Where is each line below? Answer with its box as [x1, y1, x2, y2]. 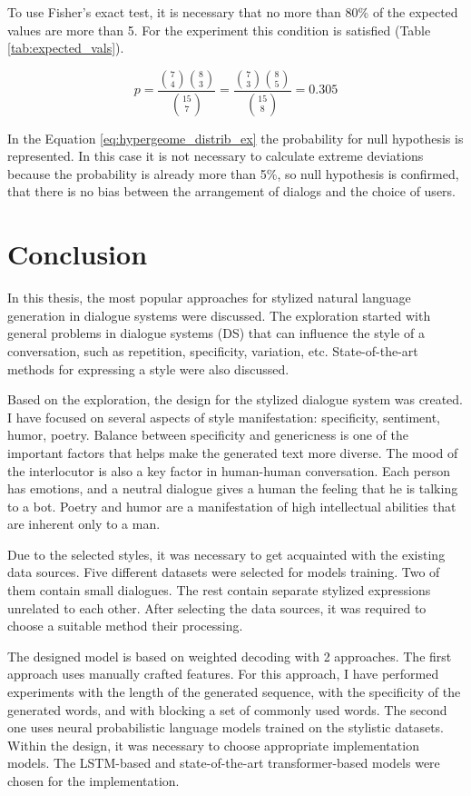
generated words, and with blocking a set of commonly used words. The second [7, 700, 447, 719]
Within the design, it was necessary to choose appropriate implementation [7, 735, 419, 754]
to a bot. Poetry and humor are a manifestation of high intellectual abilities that [7, 496, 456, 515]
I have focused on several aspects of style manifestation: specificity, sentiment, [7, 407, 440, 426]
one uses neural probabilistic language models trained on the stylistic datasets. [7, 718, 445, 737]
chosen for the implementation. [7, 771, 180, 790]
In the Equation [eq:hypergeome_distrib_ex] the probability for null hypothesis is [7, 128, 464, 147]
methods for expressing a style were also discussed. [7, 359, 289, 378]
